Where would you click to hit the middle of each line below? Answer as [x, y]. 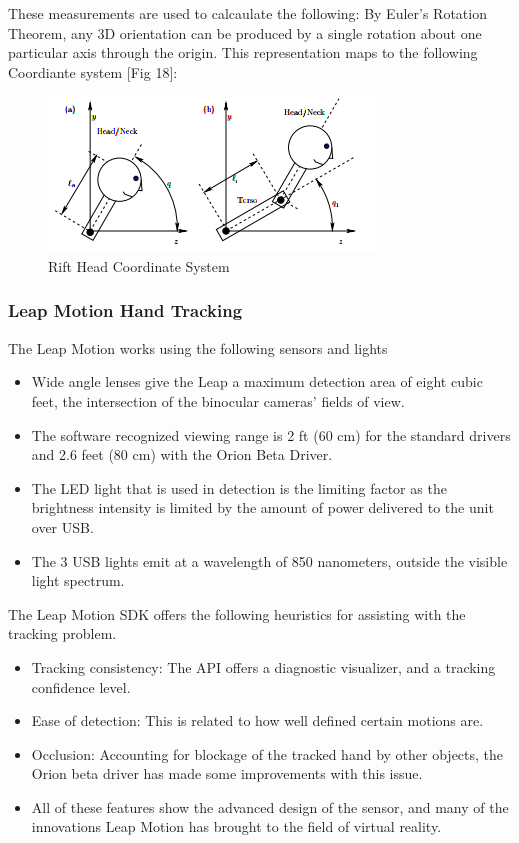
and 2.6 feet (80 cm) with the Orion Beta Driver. [182, 454]
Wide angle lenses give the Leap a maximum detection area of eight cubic [257, 381]
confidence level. [81, 686]
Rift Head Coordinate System [139, 265]
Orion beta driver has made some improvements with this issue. [227, 773]
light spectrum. [78, 580]
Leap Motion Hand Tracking [125, 310]
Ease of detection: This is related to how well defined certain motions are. [257, 720]
